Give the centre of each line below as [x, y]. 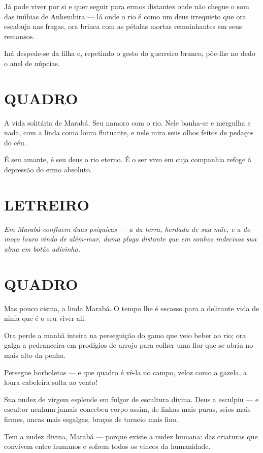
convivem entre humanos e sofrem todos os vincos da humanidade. [107, 446]
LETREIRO [47, 204]
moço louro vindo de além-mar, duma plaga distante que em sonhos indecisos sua [130, 239]
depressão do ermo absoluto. [48, 170]
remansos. [20, 36]
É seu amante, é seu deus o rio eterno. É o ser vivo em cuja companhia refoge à [128, 159]
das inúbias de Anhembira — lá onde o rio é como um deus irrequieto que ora [125, 16]
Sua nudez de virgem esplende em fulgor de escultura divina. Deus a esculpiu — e [131, 399]
